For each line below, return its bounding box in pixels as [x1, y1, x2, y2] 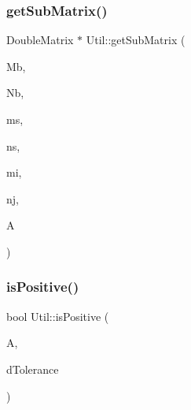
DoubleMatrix [6, 32, 74, 48]
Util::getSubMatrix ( [86, 32, 185, 48]
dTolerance [6, 360, 59, 377]
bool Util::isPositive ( [6, 307, 109, 324]
